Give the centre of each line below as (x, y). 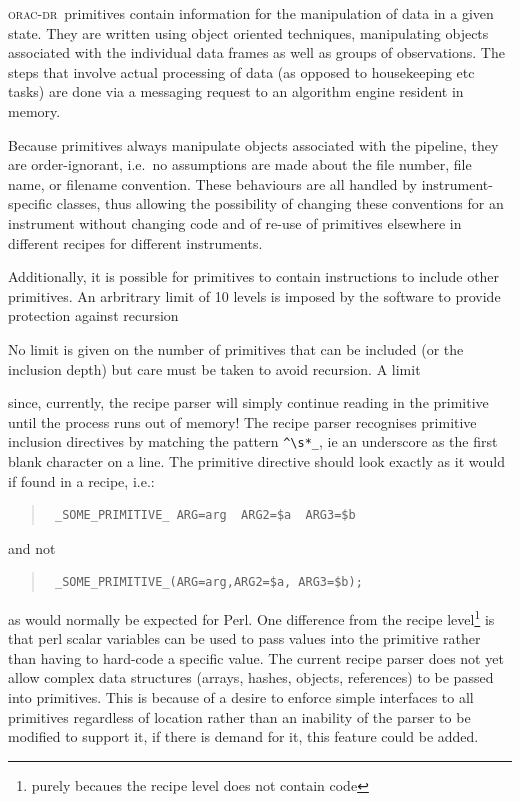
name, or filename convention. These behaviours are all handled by (212, 183)
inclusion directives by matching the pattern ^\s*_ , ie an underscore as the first (253, 441)
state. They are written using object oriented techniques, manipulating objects (248, 32)
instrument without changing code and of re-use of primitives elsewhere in (235, 222)
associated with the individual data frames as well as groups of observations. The (256, 52)
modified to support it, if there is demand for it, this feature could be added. (243, 736)
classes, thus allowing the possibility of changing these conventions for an (280, 203)
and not (32, 547)
